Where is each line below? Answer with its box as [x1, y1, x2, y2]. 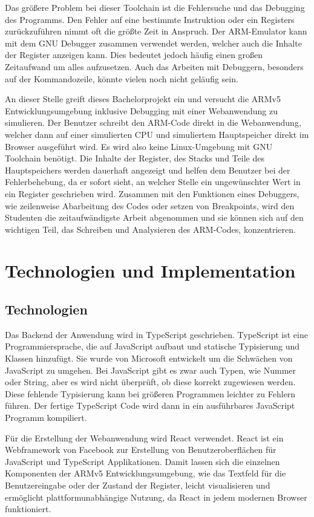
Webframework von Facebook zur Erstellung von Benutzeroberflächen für [5, 443, 276, 456]
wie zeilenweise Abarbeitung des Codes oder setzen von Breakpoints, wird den [5, 199, 295, 212]
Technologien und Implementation [5, 258, 296, 283]
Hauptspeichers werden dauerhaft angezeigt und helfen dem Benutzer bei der [5, 163, 290, 176]
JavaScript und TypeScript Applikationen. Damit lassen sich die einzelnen [5, 455, 280, 467]
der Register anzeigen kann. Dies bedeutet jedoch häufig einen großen [5, 48, 263, 61]
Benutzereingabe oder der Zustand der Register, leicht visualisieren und [5, 478, 270, 491]
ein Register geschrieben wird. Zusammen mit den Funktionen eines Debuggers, [5, 187, 299, 200]
